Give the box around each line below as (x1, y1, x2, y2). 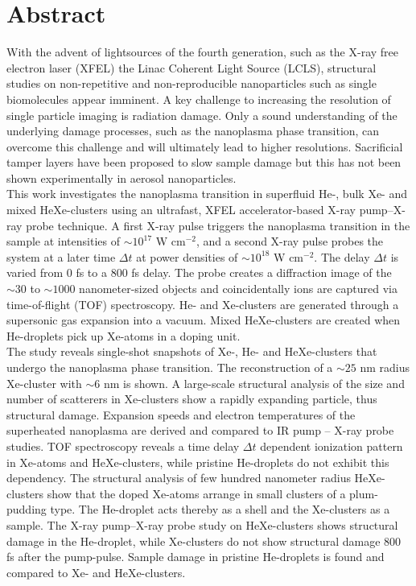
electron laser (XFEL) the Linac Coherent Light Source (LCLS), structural (6, 59, 377, 76)
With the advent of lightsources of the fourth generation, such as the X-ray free (6, 43, 399, 60)
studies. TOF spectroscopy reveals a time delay (6, 437, 240, 454)
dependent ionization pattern (260, 437, 403, 454)
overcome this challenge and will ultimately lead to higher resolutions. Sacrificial (6, 138, 403, 155)
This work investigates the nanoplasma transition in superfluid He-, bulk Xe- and (6, 185, 407, 202)
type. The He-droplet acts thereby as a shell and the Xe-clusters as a (50, 501, 390, 518)
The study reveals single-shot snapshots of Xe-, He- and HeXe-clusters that (6, 343, 377, 360)
